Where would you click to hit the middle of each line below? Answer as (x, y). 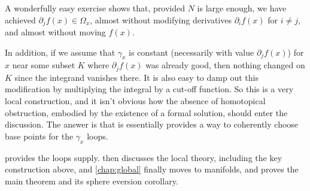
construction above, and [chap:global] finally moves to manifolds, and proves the (152, 169)
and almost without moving (55, 32)
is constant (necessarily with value (192, 52)
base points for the (39, 136)
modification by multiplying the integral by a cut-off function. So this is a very (149, 89)
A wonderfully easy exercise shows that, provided (95, 8)
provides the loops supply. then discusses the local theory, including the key (144, 157)
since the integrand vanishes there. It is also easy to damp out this (136, 77)
